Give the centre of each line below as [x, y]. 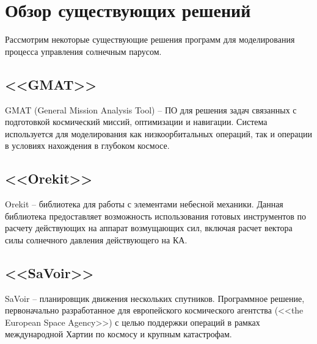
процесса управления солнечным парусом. [83, 51]
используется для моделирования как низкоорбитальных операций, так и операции [158, 133]
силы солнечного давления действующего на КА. [96, 239]
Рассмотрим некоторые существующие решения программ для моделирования [150, 39]
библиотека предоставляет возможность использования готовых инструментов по [156, 216]
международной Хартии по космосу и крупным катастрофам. [118, 334]
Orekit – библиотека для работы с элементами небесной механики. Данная [144, 204]
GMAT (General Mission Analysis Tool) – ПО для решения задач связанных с [151, 109]
